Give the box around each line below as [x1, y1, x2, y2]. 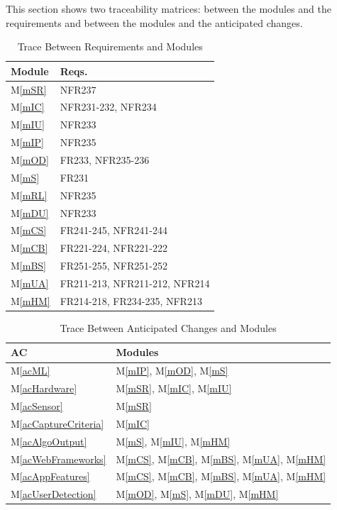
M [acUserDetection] [11, 487, 96, 501]
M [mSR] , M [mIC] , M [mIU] [116, 381, 232, 396]
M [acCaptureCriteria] [11, 416, 104, 431]
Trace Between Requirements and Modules [17, 39, 203, 54]
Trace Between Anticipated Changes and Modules [60, 320, 277, 335]
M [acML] [11, 363, 50, 378]
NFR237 [60, 82, 96, 96]
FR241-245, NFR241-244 [60, 223, 167, 238]
